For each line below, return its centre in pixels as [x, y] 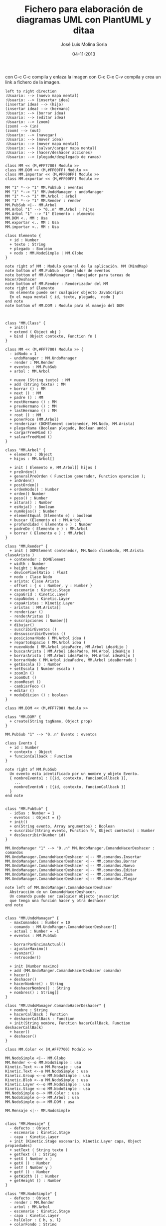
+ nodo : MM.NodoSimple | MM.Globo [47, 253]
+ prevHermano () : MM [33, 406]
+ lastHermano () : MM [33, 410]
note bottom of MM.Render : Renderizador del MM [57, 283]
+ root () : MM [25, 415]
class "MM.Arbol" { [25, 450]
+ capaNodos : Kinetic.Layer [40, 598]
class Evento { [21, 743]
